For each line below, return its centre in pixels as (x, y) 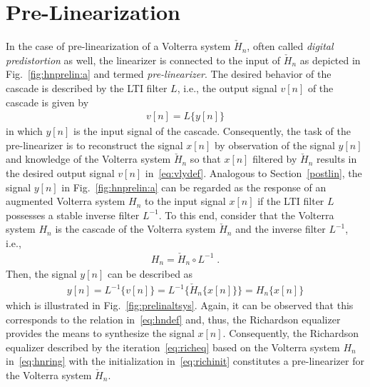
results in (337, 159)
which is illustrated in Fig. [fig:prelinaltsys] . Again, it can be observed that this (180, 305)
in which (24, 131)
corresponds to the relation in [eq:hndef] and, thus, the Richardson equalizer (173, 319)
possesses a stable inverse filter (73, 215)
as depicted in (330, 60)
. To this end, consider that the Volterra (246, 215)
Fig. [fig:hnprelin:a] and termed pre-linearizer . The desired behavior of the (169, 74)
